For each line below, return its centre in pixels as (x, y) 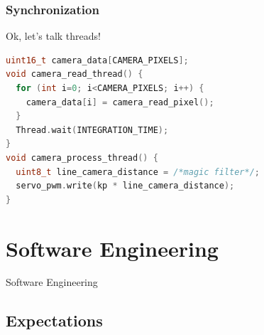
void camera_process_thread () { (82, 158)
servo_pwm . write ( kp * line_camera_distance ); (125, 186)
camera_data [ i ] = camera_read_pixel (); (120, 102)
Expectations (54, 320)
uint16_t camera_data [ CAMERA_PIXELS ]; (97, 60)
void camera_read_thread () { (75, 74)
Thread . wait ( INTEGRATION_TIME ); (92, 130)
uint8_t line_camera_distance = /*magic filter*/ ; (138, 172)
